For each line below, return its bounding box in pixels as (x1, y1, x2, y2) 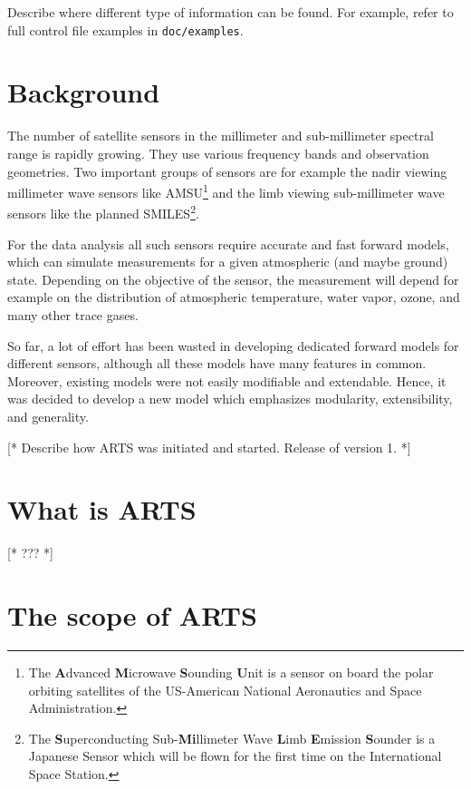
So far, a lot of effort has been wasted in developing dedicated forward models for (7, 336, 459, 355)
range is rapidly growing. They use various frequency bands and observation (7, 143, 429, 162)
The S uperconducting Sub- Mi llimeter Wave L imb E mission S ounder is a (28, 728, 436, 747)
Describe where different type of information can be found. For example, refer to (7, 3, 454, 21)
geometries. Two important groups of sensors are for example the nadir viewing (7, 161, 447, 180)
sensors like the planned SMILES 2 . (7, 201, 199, 223)
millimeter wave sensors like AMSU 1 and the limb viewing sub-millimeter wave (7, 180, 445, 201)
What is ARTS (7, 491, 197, 528)
